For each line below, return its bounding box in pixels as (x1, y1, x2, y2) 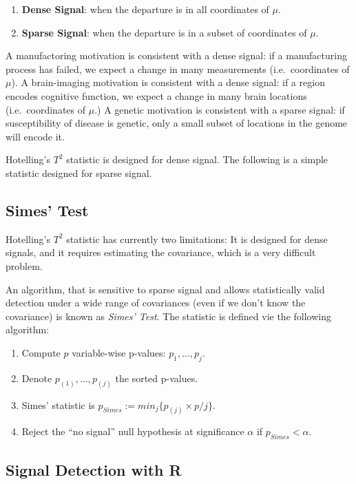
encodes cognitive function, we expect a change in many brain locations (6, 88, 307, 103)
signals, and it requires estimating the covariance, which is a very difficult (6, 245, 316, 260)
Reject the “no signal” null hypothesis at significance (21, 424, 244, 439)
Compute (21, 345, 61, 359)
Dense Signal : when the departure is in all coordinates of (21, 2, 269, 16)
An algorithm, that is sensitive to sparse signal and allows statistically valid (6, 282, 325, 296)
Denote (21, 370, 52, 385)
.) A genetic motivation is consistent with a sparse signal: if (94, 102, 345, 116)
